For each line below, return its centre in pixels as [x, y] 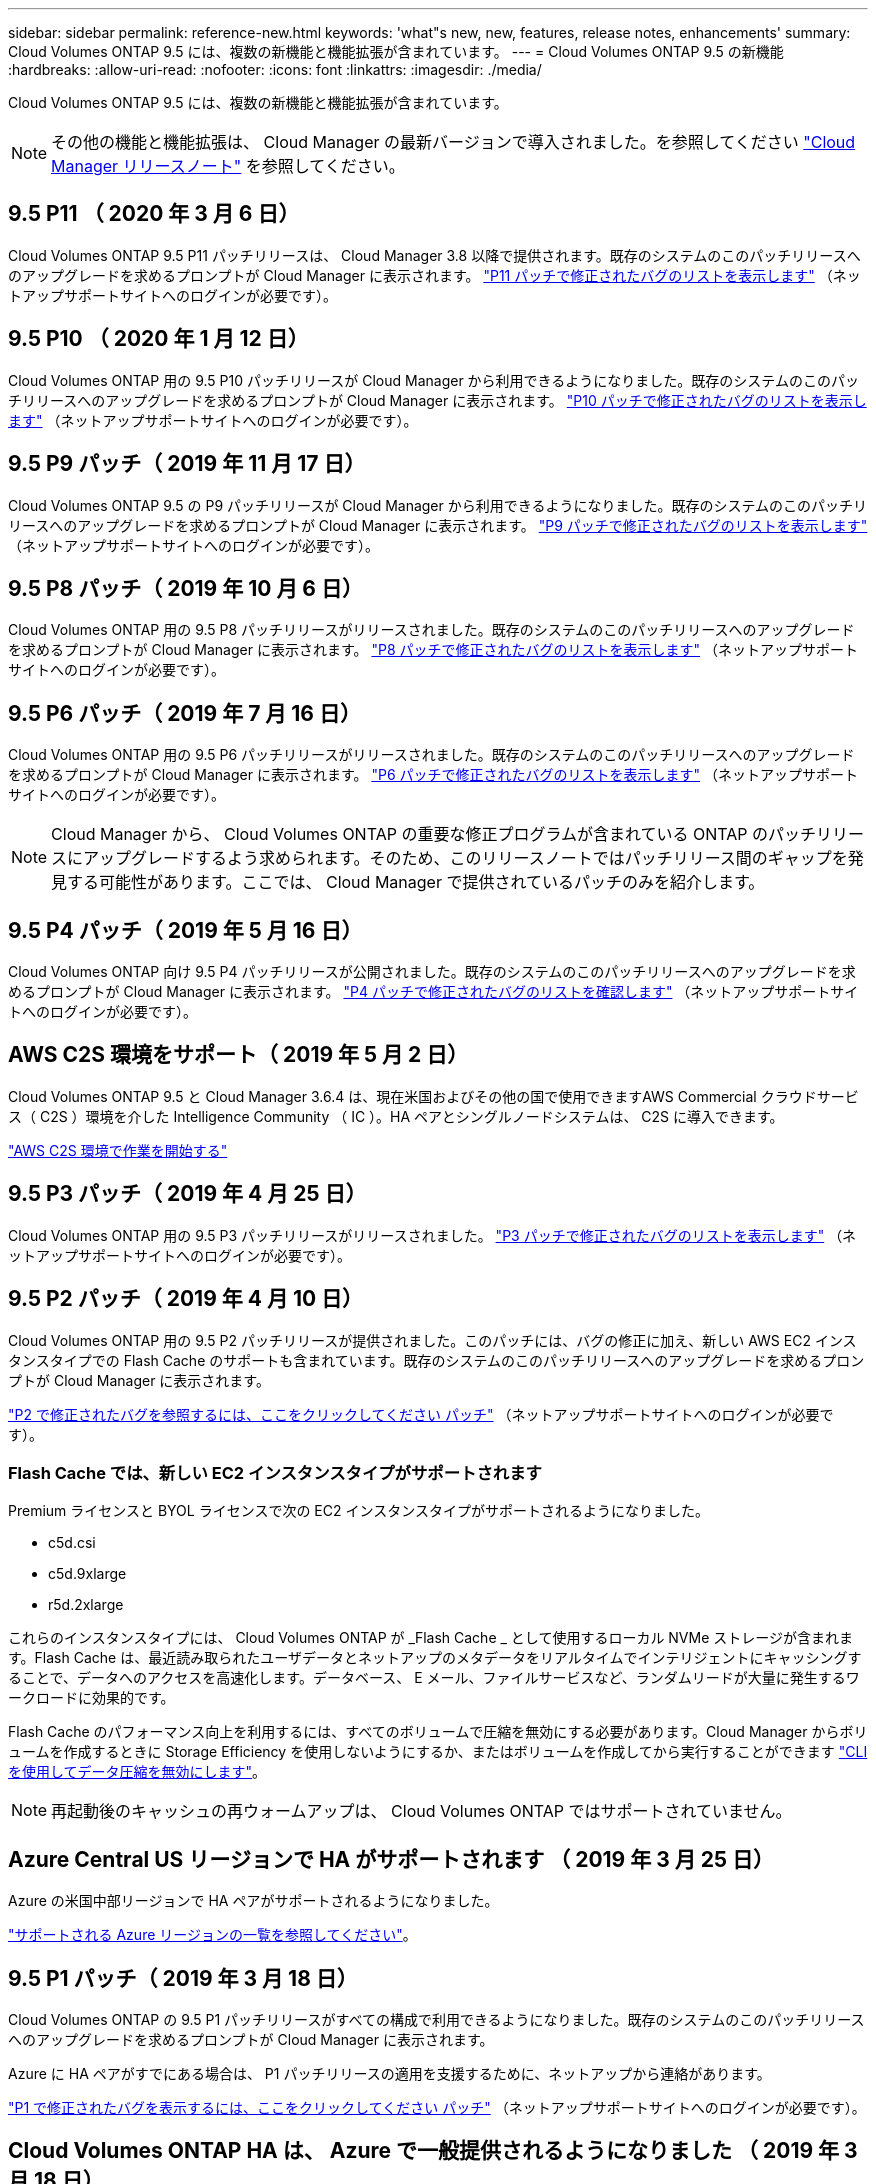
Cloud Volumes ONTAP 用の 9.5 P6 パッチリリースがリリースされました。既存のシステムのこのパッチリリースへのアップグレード [431, 755]
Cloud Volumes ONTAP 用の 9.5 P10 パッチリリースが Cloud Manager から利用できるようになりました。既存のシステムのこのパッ [433, 380]
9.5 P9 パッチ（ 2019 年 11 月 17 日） [187, 464]
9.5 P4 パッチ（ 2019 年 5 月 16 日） [185, 930]
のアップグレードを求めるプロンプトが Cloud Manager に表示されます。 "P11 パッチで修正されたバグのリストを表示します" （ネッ [434, 275]
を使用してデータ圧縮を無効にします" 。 [137, 1772]
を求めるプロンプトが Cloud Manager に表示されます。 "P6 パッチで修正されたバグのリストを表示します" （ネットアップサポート [433, 775]
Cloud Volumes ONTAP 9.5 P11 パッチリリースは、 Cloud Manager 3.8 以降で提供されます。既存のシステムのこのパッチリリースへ [434, 255]
